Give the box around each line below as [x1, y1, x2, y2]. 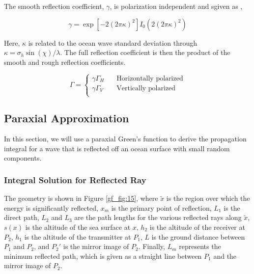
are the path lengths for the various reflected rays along [74, 212, 242, 222]
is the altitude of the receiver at [149, 221, 245, 232]
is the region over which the [166, 193, 250, 203]
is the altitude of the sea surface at [25, 221, 131, 232]
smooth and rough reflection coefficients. [4, 56, 126, 67]
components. [4, 153, 42, 163]
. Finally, [138, 241, 165, 251]
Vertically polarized [116, 84, 176, 92]
